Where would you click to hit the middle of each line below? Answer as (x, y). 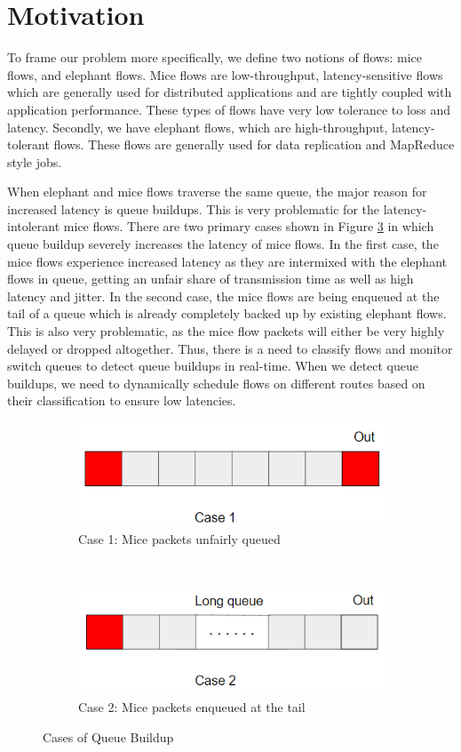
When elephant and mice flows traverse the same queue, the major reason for (217, 192)
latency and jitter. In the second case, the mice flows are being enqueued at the (223, 296)
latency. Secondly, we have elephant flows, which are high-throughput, (198, 127)
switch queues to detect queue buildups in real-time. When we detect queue (213, 366)
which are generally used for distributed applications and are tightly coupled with (230, 92)
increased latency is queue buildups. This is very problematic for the (193, 208)
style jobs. (35, 161)
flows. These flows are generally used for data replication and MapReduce (254, 144)
